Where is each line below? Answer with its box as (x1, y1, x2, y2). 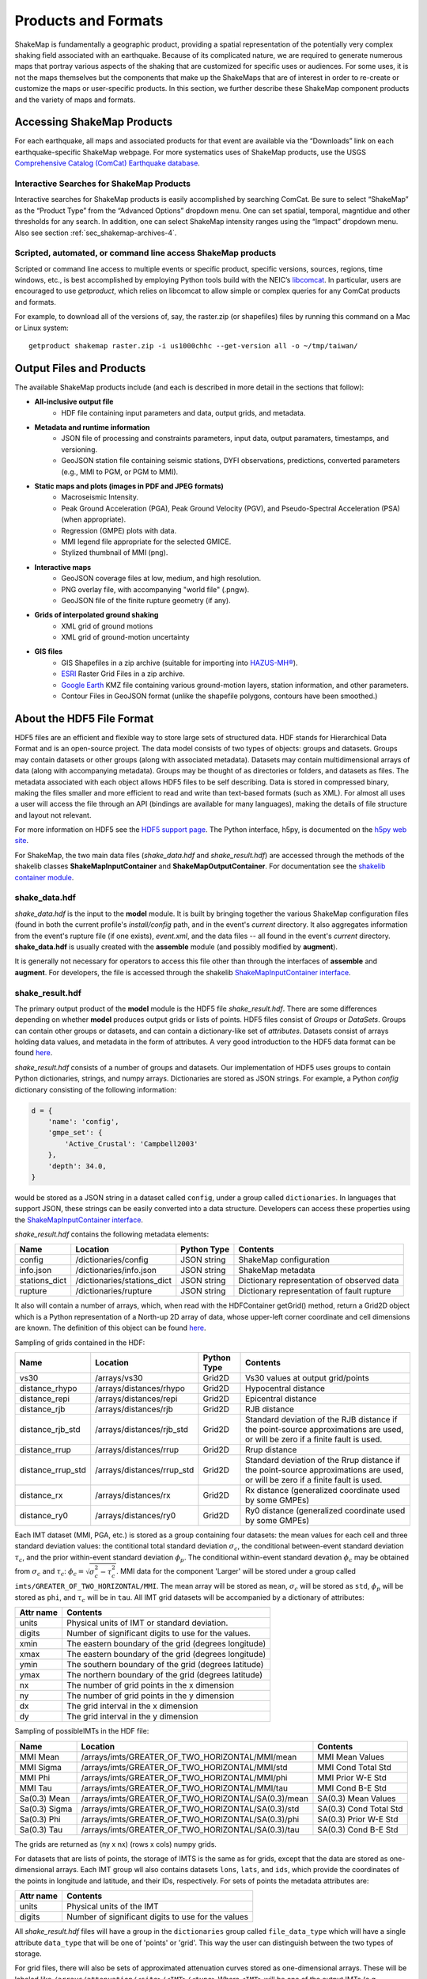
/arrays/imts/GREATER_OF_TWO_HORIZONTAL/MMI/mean (81, 1751, 297, 1762)
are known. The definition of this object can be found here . (14, 1323, 206, 1333)
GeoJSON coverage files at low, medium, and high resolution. (61, 574, 261, 583)
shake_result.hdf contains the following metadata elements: (14, 1229, 210, 1239)
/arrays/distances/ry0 (95, 1510, 176, 1521)
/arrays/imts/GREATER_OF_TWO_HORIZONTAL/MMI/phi (81, 1772, 288, 1783)
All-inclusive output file (34, 397, 114, 407)
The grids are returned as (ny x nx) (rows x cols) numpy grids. (14, 1839, 217, 1848)
